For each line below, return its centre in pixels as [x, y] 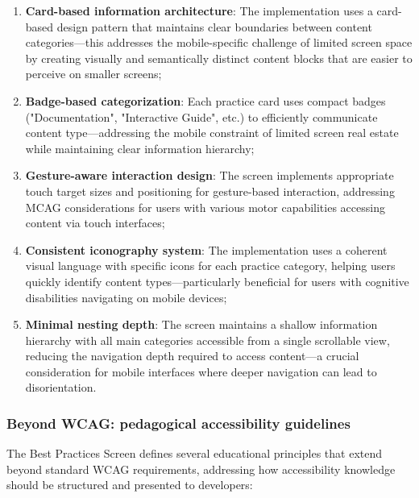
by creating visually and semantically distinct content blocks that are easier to [219, 58]
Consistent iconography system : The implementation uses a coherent [206, 249]
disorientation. [61, 387]
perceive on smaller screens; [93, 74]
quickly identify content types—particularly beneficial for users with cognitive [217, 281]
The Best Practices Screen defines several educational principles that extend [195, 453]
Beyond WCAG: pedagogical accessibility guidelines [178, 423]
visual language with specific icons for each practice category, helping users [210, 266]
